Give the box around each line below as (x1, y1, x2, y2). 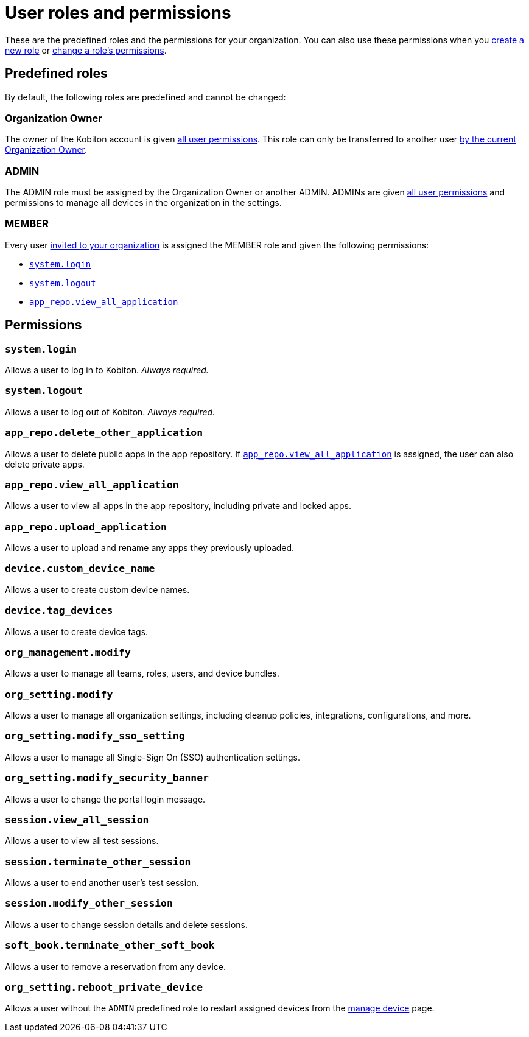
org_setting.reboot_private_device (5, 981, 203, 993)
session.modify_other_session (5, 898, 173, 910)
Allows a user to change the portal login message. (5, 793, 206, 804)
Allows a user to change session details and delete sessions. (5, 919, 248, 930)
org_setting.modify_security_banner (5, 772, 209, 784)
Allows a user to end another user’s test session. (5, 877, 199, 888)
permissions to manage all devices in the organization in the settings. (5, 197, 282, 208)
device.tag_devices (5, 605, 113, 617)
